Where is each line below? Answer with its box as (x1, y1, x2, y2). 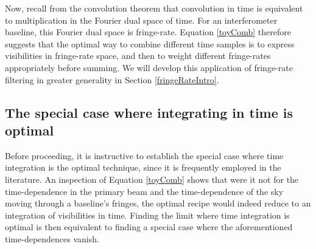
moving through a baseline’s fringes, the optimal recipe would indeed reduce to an (5, 197, 311, 210)
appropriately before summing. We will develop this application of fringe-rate (5, 61, 293, 73)
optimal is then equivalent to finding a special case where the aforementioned (5, 220, 293, 233)
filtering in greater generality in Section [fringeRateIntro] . (5, 73, 219, 86)
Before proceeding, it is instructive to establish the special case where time (5, 149, 284, 162)
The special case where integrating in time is (5, 103, 293, 121)
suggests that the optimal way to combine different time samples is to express (5, 37, 295, 50)
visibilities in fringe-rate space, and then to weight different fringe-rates (5, 49, 271, 62)
